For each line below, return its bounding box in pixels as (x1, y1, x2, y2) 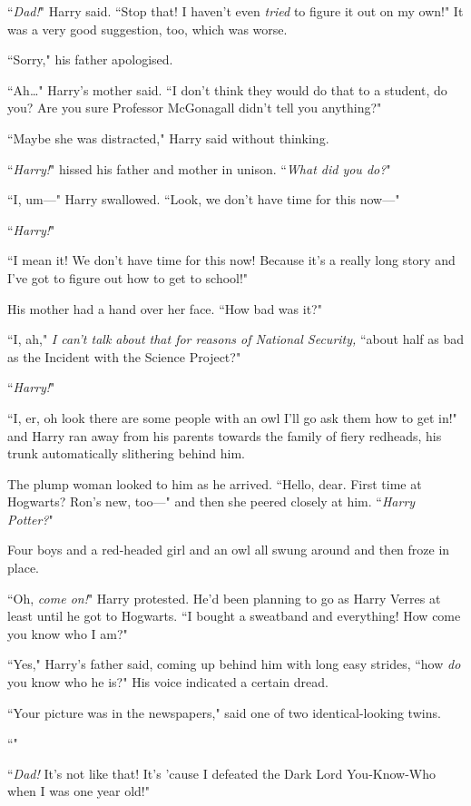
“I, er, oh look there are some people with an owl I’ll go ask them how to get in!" (7, 408, 457, 427)
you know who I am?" (7, 624, 128, 643)
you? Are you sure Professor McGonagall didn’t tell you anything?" (7, 98, 382, 117)
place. (7, 558, 39, 577)
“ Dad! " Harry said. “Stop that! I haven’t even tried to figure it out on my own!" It (7, 2, 464, 20)
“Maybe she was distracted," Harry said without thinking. (7, 128, 329, 147)
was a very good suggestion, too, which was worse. (7, 19, 288, 38)
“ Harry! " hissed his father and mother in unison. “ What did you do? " (7, 159, 391, 178)
